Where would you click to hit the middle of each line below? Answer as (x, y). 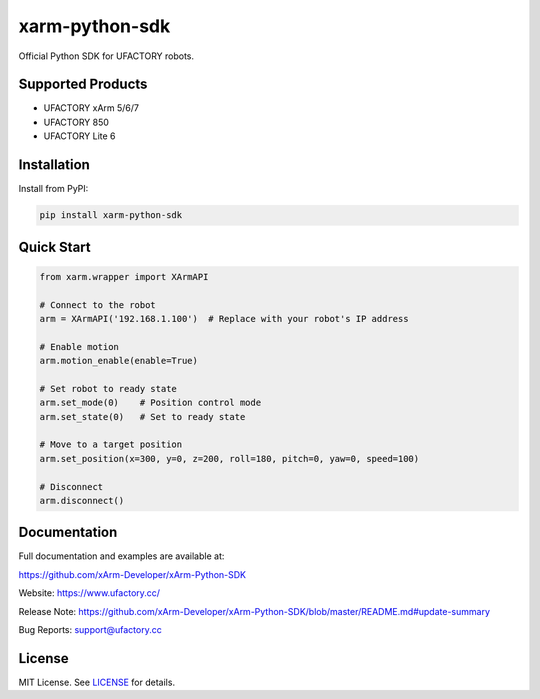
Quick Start (54, 246)
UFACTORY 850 (76, 122)
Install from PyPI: (53, 189)
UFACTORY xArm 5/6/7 (91, 108)
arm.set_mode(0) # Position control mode (150, 403)
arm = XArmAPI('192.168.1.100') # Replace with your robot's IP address (224, 318)
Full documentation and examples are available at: (121, 556)
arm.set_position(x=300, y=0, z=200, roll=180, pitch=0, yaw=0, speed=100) (229, 458)
